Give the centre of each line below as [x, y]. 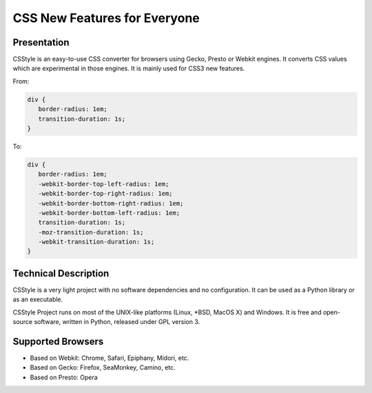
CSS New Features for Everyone [106, 18]
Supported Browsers [58, 341]
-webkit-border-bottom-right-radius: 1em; [111, 203]
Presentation [41, 42]
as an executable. [38, 299]
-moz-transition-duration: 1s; [91, 232]
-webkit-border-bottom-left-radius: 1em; [109, 213]
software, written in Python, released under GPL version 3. [117, 322]
